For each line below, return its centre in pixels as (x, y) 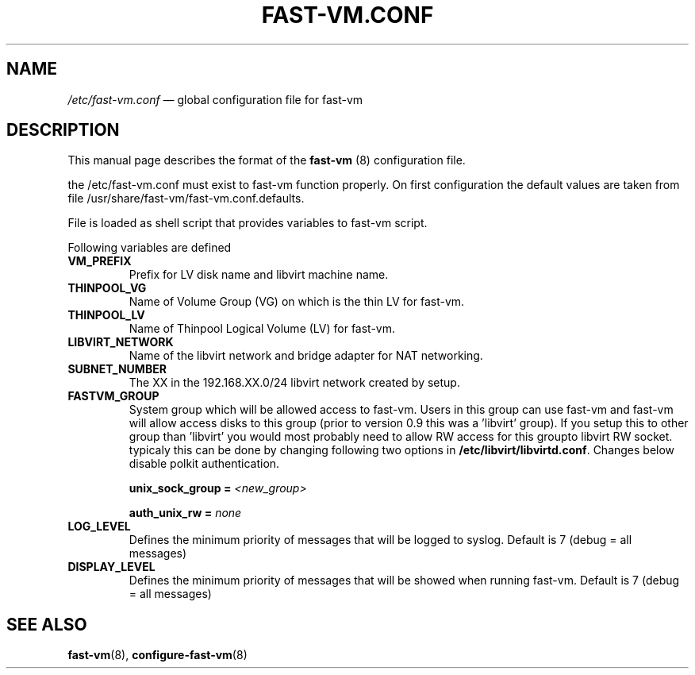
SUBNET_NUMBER (117, 369)
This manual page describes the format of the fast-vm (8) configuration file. (267, 160)
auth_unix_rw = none (185, 513)
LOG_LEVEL (99, 526)
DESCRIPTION (63, 130)
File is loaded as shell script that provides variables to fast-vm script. (248, 223)
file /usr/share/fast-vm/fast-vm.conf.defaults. (186, 199)
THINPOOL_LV (106, 315)
